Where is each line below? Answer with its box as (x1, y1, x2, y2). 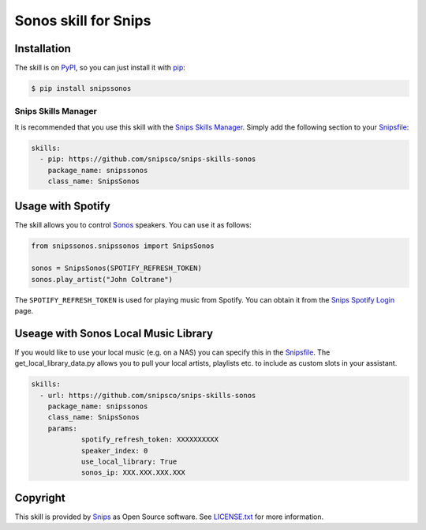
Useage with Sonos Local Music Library (14, 326, 213, 340)
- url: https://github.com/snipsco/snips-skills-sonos (39, 391, 256, 400)
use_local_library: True (80, 457, 177, 466)
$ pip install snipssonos (31, 84, 132, 93)
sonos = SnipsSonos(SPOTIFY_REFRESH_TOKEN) (31, 264, 203, 273)
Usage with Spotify (14, 200, 110, 213)
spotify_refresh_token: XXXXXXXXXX (80, 435, 219, 444)
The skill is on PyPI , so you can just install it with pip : (14, 63, 185, 73)
